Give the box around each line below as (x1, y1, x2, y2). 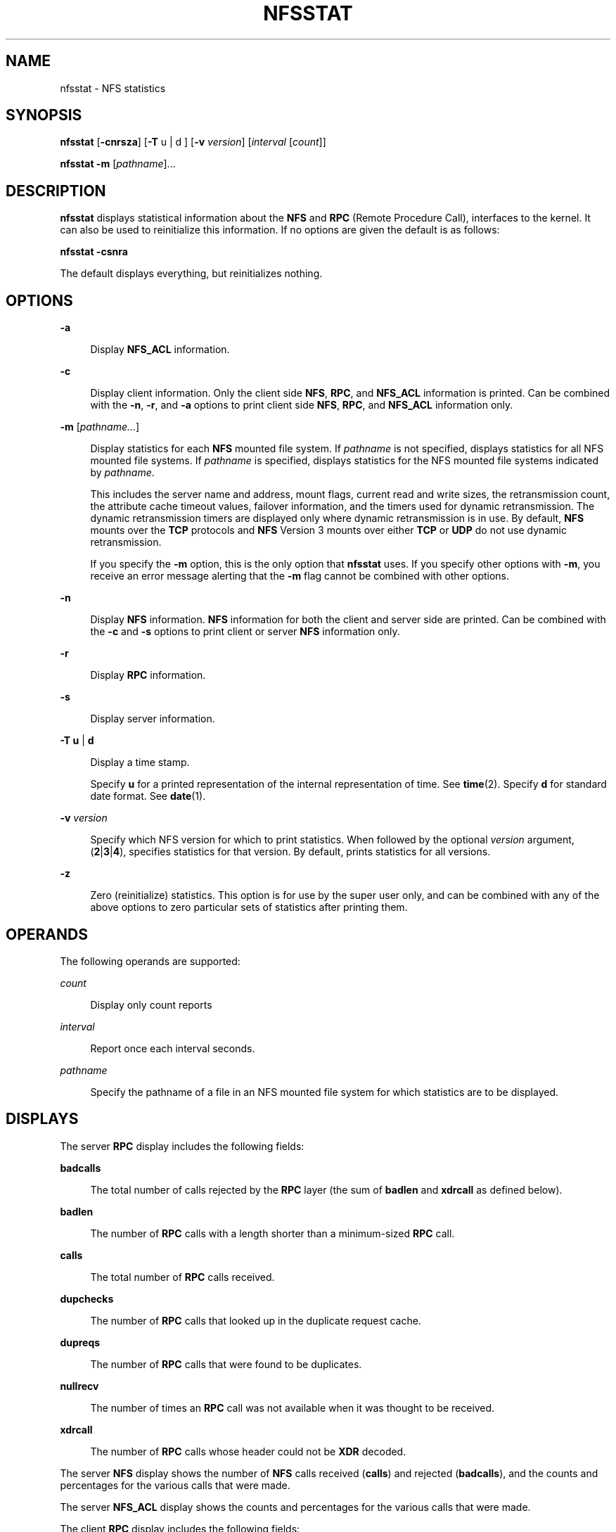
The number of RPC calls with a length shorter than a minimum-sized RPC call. (90, 1227, 455, 1239)
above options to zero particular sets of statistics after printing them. (90, 901, 408, 914)
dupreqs (60, 1336, 101, 1348)
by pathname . (90, 466, 155, 479)
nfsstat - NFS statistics (60, 82, 166, 94)
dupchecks (60, 1292, 114, 1305)
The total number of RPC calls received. (90, 1270, 275, 1283)
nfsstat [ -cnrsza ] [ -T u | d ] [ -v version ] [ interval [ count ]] (60, 136, 326, 148)
